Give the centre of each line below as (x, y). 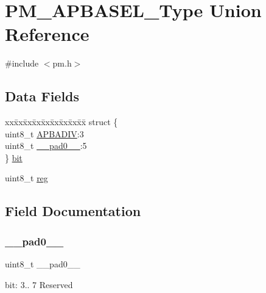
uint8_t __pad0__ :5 (46, 146)
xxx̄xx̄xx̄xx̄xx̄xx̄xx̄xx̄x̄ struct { (61, 122)
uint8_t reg (26, 178)
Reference (47, 34)
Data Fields (42, 96)
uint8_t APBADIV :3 (44, 133)
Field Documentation (73, 211)
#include (22, 63)
